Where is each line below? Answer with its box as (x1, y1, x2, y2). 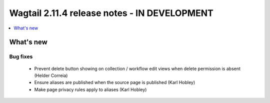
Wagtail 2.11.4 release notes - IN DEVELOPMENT (9, 7, 213, 18)
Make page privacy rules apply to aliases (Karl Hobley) (34, 86, 147, 92)
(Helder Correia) (34, 72, 68, 78)
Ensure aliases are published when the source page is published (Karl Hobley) (34, 79, 195, 85)
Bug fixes (9, 53, 33, 60)
